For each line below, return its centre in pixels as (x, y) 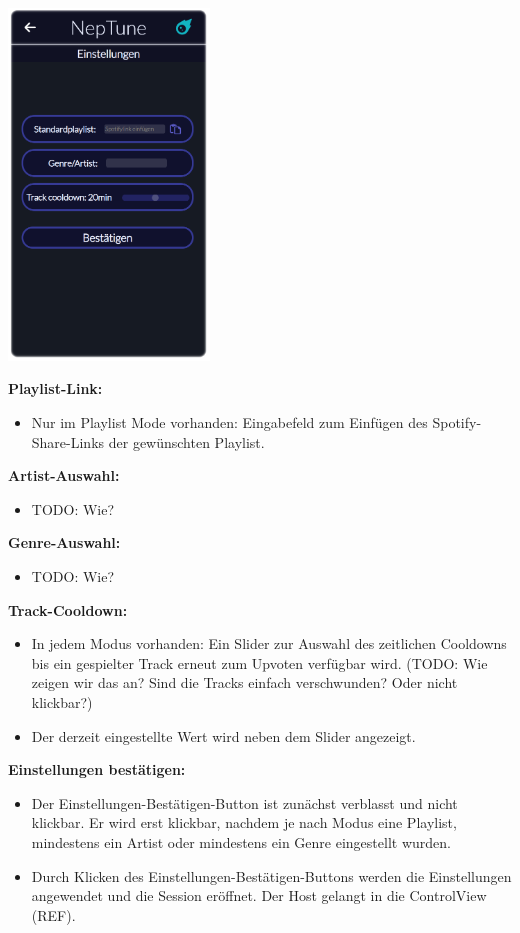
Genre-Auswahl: (64, 542)
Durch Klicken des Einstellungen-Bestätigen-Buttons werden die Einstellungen (271, 875)
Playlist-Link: (55, 388)
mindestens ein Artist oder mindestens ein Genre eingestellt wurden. (241, 841)
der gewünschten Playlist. (186, 441)
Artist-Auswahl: (64, 475)
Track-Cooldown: (68, 609)
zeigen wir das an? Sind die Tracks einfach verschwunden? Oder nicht (244, 682)
